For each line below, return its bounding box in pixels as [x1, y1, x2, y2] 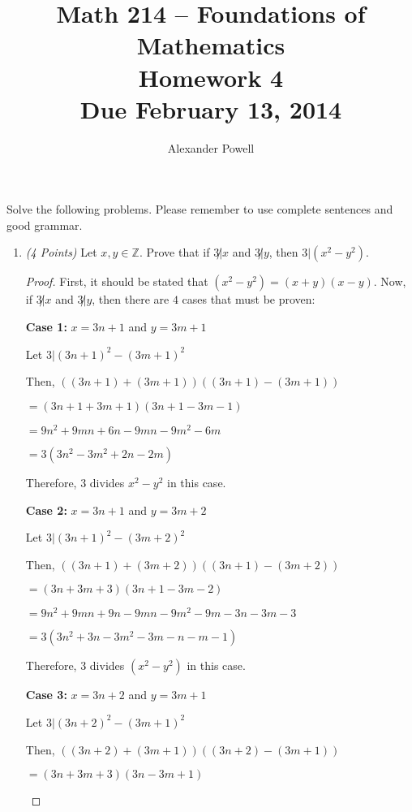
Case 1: [25, 318, 67, 335]
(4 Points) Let [25, 244, 97, 261]
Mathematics [136, 28, 285, 62]
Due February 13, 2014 [79, 92, 342, 125]
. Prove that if [139, 244, 210, 261]
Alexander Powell [167, 139, 255, 156]
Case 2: [25, 501, 67, 518]
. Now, [373, 273, 406, 290]
